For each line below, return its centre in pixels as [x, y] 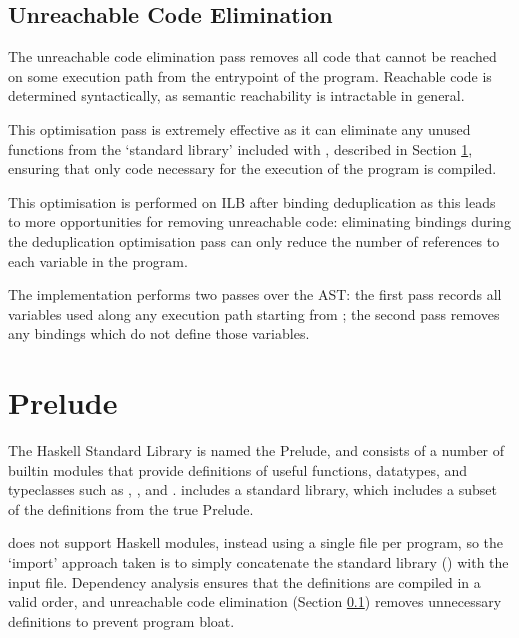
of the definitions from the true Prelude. [131, 508]
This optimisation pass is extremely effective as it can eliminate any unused [239, 128]
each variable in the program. [98, 260]
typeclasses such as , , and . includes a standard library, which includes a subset [252, 489]
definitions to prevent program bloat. [121, 620]
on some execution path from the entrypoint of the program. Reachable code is [250, 75]
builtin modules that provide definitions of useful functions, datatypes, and [238, 469]
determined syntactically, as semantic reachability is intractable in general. [236, 95]
